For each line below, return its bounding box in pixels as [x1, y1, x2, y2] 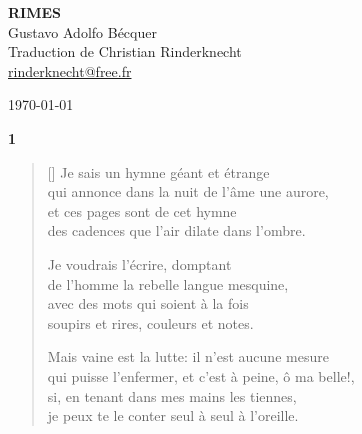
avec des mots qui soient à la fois [47, 293, 249, 314]
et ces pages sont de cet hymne [47, 200, 237, 221]
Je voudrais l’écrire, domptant [47, 253, 232, 274]
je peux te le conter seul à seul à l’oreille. [47, 405, 299, 426]
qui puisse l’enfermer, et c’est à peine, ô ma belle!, [47, 365, 355, 386]
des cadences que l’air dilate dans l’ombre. [47, 220, 306, 241]
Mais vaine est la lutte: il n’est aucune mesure [47, 346, 329, 367]
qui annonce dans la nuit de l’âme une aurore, [47, 181, 329, 202]
